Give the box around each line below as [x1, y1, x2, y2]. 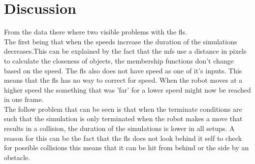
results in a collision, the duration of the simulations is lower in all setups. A [4, 123, 235, 133]
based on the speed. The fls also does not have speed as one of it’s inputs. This [4, 65, 242, 75]
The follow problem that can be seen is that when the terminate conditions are [4, 103, 242, 114]
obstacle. [4, 152, 30, 162]
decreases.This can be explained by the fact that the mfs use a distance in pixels [4, 46, 247, 56]
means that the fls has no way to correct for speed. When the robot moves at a [4, 75, 243, 85]
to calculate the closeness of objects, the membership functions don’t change [4, 55, 234, 66]
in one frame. [4, 94, 44, 104]
